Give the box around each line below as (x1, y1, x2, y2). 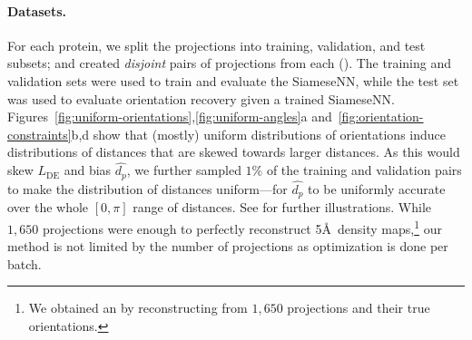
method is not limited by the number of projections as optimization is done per (7, 237, 448, 256)
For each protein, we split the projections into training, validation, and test (7, 35, 426, 54)
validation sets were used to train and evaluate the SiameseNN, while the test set (7, 71, 459, 90)
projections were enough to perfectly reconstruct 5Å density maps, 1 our (42, 216, 442, 238)
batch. (7, 254, 42, 273)
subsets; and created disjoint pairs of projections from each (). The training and (7, 53, 451, 73)
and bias (64, 160, 112, 180)
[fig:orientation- (338, 107, 424, 126)
